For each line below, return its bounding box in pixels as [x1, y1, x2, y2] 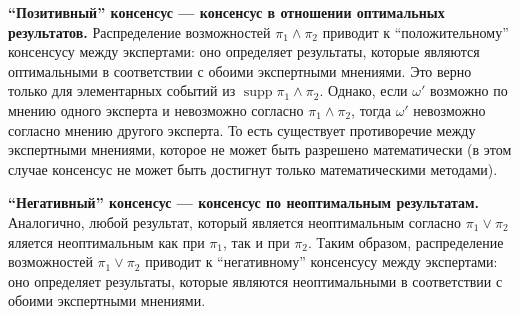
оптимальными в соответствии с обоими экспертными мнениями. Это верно [8, 60, 472, 81]
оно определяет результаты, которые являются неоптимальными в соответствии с [8, 270, 503, 291]
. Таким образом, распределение [307, 231, 504, 252]
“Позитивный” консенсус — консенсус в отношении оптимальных [8, 2, 445, 22]
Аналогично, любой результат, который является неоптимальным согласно [8, 211, 461, 232]
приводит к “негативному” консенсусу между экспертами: [145, 251, 498, 272]
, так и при [222, 231, 290, 252]
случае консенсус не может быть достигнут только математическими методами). [8, 158, 498, 179]
